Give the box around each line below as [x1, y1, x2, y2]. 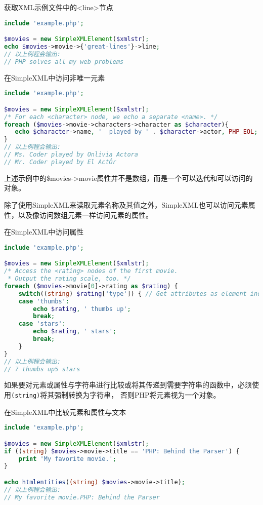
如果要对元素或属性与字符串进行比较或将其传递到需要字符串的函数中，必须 [4, 379, 252, 390]
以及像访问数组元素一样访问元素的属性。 [18, 209, 153, 220]
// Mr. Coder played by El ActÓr [4, 158, 116, 166]
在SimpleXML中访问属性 [4, 226, 84, 237]
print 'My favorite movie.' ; [18, 455, 116, 462]
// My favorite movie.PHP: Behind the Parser [4, 493, 160, 501]
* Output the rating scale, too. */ [8, 275, 131, 282]
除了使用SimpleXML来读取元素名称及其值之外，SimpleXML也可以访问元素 [4, 199, 248, 210]
